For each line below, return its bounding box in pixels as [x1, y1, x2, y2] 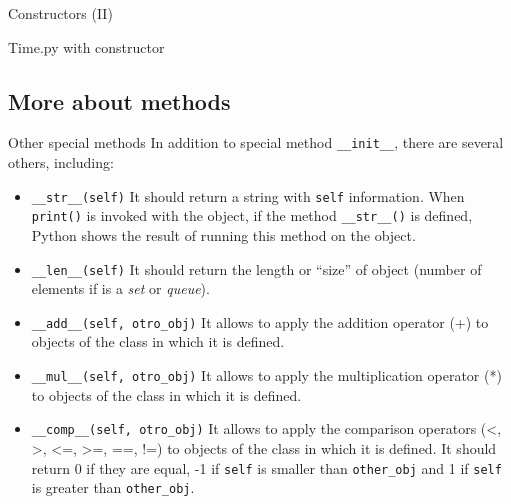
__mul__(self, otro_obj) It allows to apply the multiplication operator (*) [31, 365, 502, 386]
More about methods [8, 85, 231, 116]
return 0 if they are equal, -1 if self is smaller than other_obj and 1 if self [31, 457, 502, 478]
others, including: [8, 152, 114, 173]
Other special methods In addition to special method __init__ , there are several [8, 132, 504, 153]
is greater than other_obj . [31, 477, 195, 498]
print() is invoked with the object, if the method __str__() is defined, [31, 205, 473, 226]
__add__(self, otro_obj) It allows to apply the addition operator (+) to [31, 311, 489, 332]
